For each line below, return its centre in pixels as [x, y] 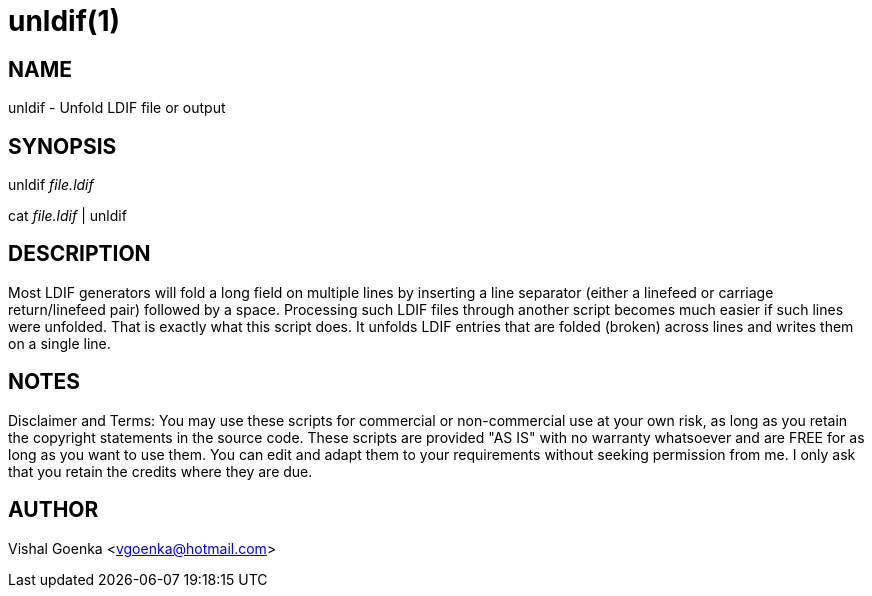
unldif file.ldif [51, 185]
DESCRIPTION [79, 254]
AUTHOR [53, 510]
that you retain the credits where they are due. [160, 471]
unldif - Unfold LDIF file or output [117, 108]
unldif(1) [64, 21]
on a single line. [59, 343]
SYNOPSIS [62, 146]
